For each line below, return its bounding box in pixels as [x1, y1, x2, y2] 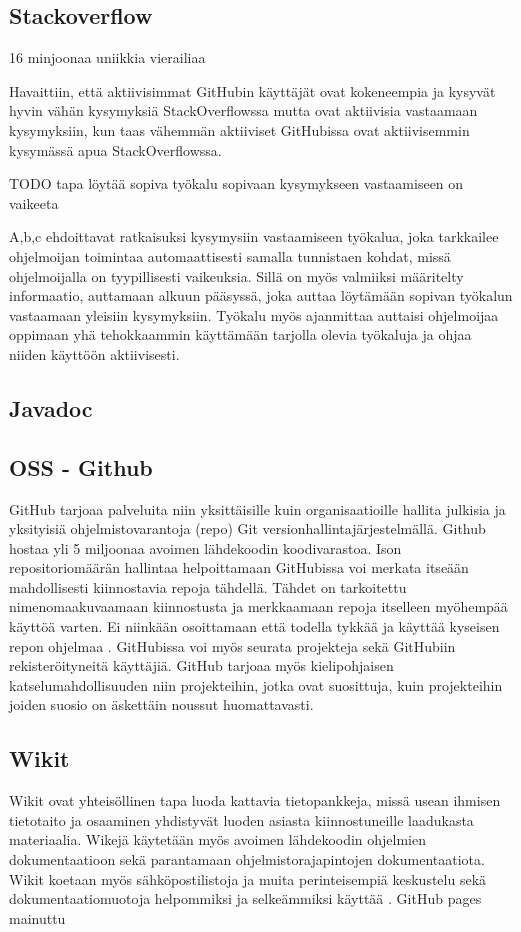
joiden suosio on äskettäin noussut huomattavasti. [9, 694, 314, 715]
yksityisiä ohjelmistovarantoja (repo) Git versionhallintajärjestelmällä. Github [9, 518, 486, 539]
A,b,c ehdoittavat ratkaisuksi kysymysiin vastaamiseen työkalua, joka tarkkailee [9, 226, 499, 247]
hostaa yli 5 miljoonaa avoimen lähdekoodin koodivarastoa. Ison [9, 537, 402, 558]
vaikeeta [9, 192, 59, 213]
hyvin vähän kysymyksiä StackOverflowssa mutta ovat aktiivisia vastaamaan [9, 100, 478, 121]
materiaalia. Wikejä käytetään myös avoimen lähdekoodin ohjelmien [9, 829, 427, 850]
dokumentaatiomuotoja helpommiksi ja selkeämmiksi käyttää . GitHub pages [9, 888, 482, 909]
